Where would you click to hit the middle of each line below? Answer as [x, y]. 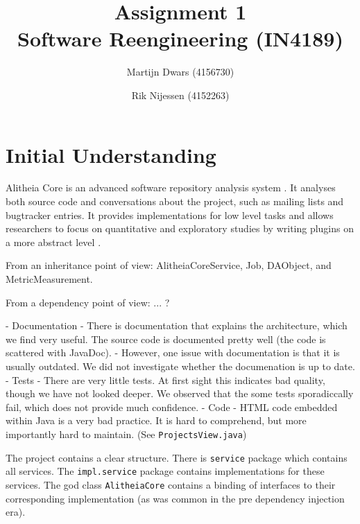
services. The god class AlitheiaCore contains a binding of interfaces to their [171, 484]
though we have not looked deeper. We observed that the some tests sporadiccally [180, 393]
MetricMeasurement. [49, 279]
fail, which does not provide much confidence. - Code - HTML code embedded [172, 407]
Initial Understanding [111, 154]
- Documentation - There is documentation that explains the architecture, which [177, 325]
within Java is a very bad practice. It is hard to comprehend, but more [156, 420]
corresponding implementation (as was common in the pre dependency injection [175, 498]
